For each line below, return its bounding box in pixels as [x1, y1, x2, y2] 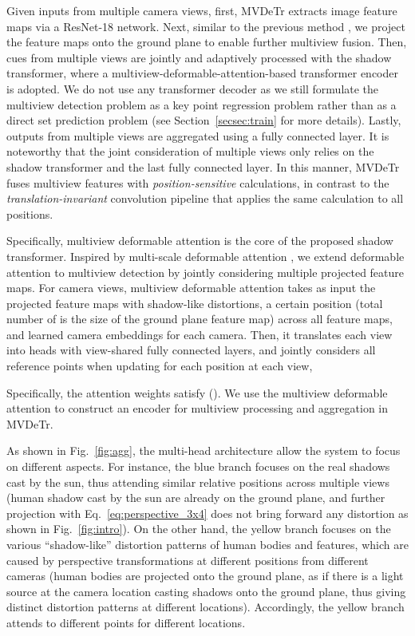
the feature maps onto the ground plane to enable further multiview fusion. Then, [6, 34, 407, 50]
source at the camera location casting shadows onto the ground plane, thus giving [6, 583, 406, 599]
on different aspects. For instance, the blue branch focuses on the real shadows [6, 458, 390, 475]
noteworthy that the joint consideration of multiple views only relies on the [6, 143, 374, 160]
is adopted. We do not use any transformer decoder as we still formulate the [6, 80, 379, 97]
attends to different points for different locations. [6, 614, 246, 630]
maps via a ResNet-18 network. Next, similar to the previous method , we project [6, 18, 405, 34]
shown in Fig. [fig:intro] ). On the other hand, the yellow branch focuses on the [6, 520, 391, 537]
